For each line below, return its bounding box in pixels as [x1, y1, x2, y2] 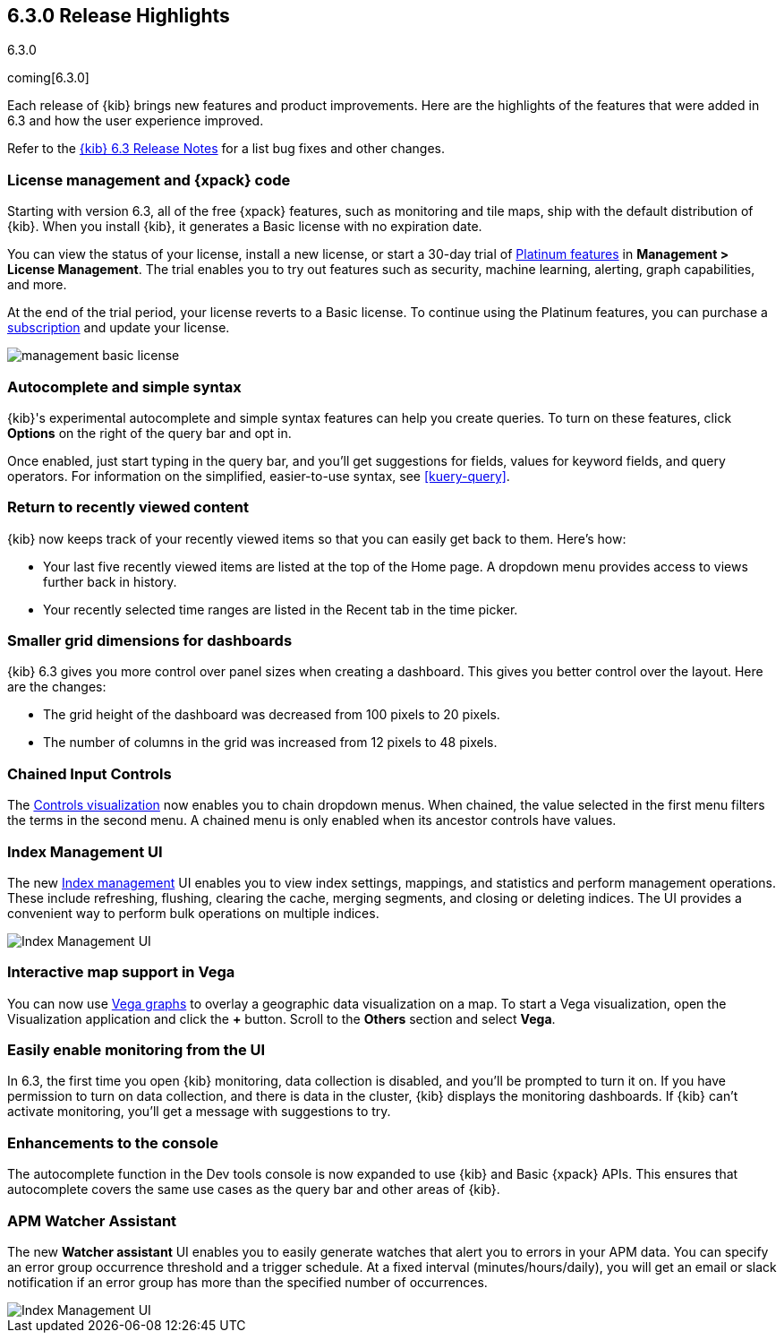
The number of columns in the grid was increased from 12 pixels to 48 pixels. [43, 734, 498, 751]
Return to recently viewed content [7, 498, 249, 517]
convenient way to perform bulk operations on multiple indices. [7, 905, 379, 921]
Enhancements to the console [7, 1133, 218, 1152]
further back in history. [43, 573, 177, 589]
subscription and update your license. [7, 320, 230, 336]
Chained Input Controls [7, 764, 172, 783]
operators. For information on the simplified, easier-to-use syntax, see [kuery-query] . [7, 468, 510, 484]
